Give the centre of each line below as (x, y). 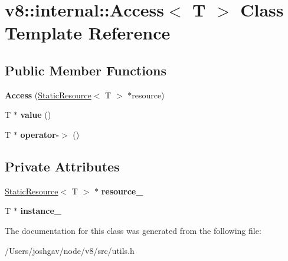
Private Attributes (62, 166)
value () (36, 115)
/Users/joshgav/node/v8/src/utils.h (70, 250)
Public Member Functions (86, 70)
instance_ (41, 211)
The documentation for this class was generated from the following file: (133, 230)
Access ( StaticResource (48, 95)
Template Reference (88, 33)
